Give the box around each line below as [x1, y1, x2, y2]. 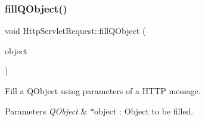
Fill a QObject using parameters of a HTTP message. [5, 85, 201, 97]
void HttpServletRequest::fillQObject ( [5, 24, 146, 37]
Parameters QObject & [5, 104, 88, 117]
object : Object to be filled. [94, 104, 194, 117]
